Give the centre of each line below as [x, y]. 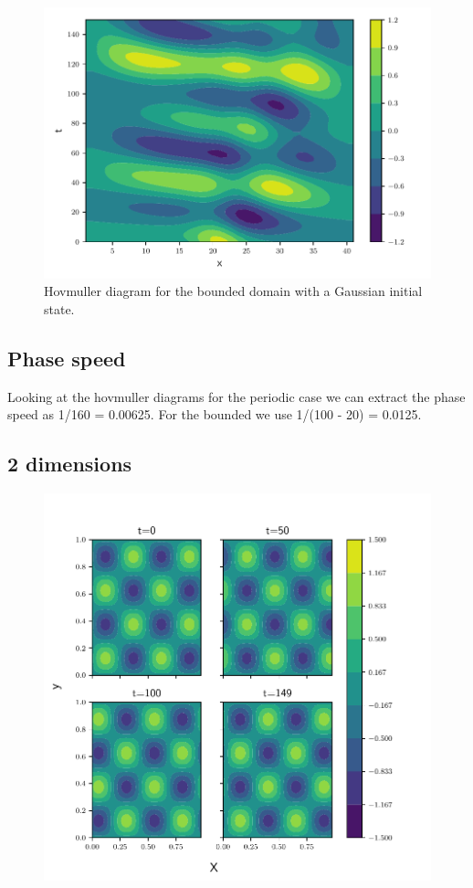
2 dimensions [70, 464]
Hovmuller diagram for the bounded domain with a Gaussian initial [233, 291]
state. [59, 308]
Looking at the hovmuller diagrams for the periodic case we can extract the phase [236, 396]
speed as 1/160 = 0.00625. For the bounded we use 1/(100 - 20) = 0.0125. [215, 414]
